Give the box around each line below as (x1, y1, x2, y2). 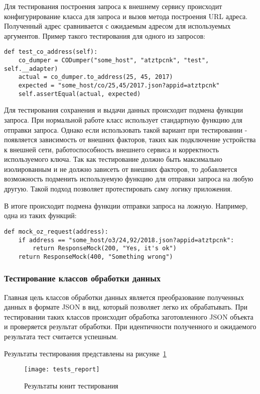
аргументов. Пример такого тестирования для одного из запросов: (4, 30, 205, 41)
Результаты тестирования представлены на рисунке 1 (4, 348, 167, 358)
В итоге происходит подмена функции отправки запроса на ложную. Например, (4, 200, 248, 211)
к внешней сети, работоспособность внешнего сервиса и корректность (4, 144, 219, 154)
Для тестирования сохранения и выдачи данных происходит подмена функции (4, 105, 243, 115)
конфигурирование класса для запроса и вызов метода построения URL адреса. (4, 11, 248, 21)
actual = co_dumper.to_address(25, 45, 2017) (18, 73, 173, 81)
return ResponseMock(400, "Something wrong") (18, 253, 173, 260)
